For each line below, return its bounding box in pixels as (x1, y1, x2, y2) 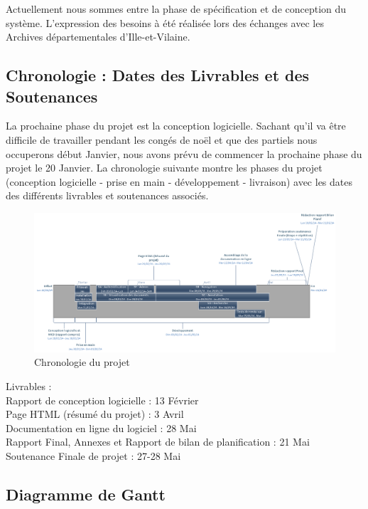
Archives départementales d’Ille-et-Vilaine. (6, 29, 190, 44)
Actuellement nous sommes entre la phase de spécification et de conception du (6, 1, 347, 16)
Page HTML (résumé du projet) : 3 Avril (6, 406, 184, 421)
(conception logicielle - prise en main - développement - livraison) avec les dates (6, 174, 352, 189)
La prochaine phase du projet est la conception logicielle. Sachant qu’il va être (6, 118, 346, 133)
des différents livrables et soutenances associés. (6, 188, 209, 203)
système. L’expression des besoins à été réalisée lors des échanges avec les (6, 15, 324, 30)
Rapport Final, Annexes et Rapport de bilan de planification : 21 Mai (6, 434, 310, 449)
